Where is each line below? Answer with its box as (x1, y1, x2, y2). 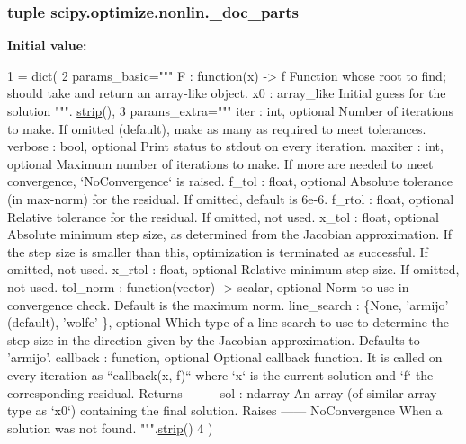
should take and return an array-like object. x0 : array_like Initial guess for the (7, 84, 446, 102)
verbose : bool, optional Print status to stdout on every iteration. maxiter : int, (7, 137, 444, 155)
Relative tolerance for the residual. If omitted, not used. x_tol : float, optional (7, 207, 439, 226)
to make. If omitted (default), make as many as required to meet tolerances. (7, 119, 426, 138)
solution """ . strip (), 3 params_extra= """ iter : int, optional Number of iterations (7, 102, 453, 120)
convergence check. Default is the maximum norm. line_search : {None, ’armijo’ (7, 295, 449, 314)
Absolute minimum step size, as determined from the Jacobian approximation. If (7, 225, 453, 244)
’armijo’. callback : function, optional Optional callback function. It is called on (7, 348, 443, 367)
